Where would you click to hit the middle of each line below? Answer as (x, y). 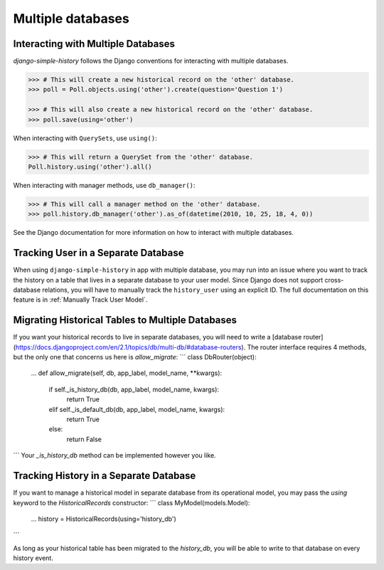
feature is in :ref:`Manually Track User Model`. (80, 300)
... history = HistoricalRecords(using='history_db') (104, 519)
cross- (334, 280)
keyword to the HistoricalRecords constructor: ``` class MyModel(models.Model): (132, 502)
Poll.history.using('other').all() (90, 167)
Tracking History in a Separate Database (105, 476)
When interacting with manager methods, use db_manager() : (104, 185)
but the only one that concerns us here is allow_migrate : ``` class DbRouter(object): (135, 357)
